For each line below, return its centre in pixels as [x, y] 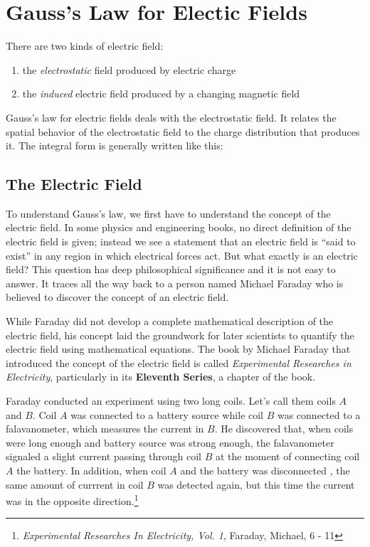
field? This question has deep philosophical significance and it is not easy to [171, 269]
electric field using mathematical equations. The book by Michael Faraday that [178, 349]
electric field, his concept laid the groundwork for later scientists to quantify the [180, 335]
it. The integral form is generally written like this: [115, 145]
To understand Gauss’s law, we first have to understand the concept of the [168, 213]
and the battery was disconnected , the [265, 470]
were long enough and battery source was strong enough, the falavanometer [170, 442]
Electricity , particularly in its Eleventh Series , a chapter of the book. [161, 377]
